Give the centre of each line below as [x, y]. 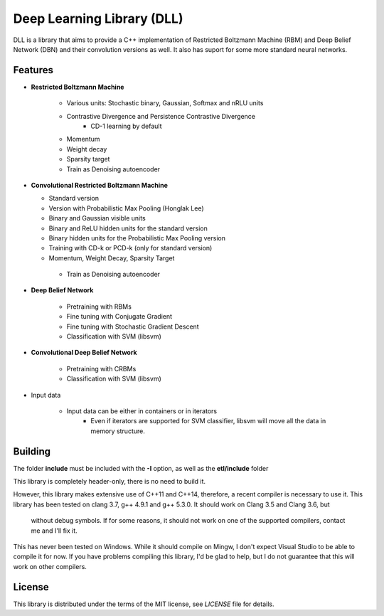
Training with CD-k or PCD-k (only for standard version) [130, 248]
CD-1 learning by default [127, 126]
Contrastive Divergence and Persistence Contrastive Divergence [161, 116]
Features [33, 70]
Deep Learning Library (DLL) [98, 18]
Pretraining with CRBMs [101, 368]
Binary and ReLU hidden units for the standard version [128, 228]
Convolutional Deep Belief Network [84, 353]
